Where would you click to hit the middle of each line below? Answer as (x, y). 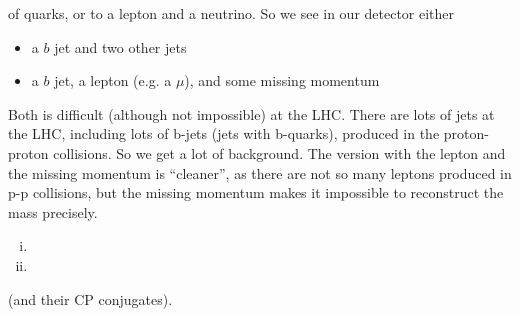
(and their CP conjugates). (90, 298)
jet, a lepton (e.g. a (113, 80)
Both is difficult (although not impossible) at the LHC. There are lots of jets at (251, 113)
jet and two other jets (120, 46)
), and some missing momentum (282, 80)
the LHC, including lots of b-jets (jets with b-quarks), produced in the (224, 133)
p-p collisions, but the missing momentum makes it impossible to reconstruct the (256, 192)
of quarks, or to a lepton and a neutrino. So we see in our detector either (231, 13)
